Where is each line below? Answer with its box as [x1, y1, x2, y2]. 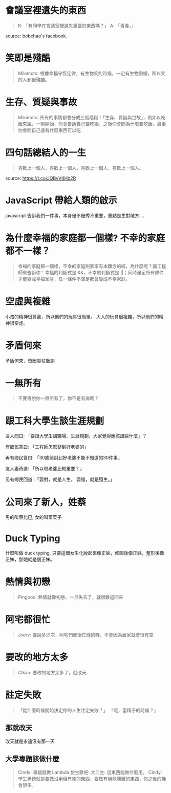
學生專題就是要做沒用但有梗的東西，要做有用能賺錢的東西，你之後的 [17, 776, 162, 782]
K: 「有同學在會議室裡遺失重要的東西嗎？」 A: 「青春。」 [17, 23, 136, 29]
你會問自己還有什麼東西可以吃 [17, 127, 81, 133]
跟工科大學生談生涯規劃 [5, 415, 104, 427]
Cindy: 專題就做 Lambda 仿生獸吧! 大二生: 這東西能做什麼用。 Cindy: [17, 769, 162, 775]
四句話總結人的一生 [5, 147, 87, 159]
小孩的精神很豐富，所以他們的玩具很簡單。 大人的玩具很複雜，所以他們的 [5, 313, 159, 320]
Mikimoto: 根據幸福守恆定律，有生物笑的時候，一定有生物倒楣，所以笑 [17, 70, 166, 76]
